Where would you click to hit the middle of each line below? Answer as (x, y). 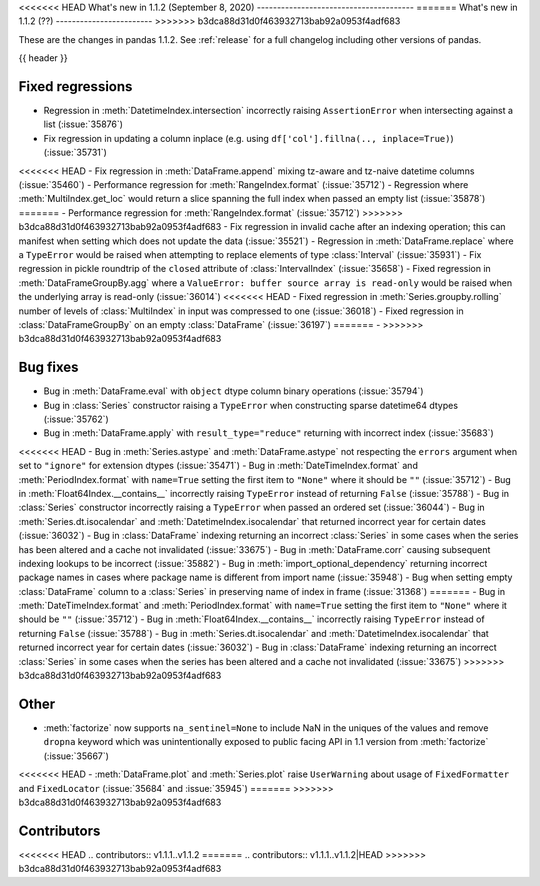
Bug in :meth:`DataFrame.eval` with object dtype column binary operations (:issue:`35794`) (233, 391)
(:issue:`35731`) (75, 152)
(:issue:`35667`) (76, 756)
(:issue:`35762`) (76, 419)
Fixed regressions (75, 86)
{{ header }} (43, 58)
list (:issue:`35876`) (83, 124)
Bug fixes (48, 367)
